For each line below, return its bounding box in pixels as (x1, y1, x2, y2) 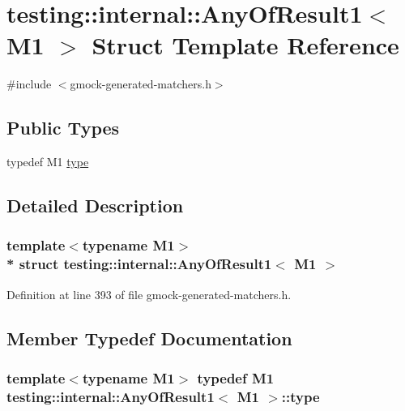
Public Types (6, 115, 120, 140)
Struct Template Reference (92, 28, 399, 62)
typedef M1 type (6, 153, 89, 170)
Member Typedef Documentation (6, 325, 292, 350)
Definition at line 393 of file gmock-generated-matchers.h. (6, 285, 292, 302)
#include (6, 75, 52, 92)
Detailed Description (6, 193, 184, 218)
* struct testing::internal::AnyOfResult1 (6, 254, 272, 274)
